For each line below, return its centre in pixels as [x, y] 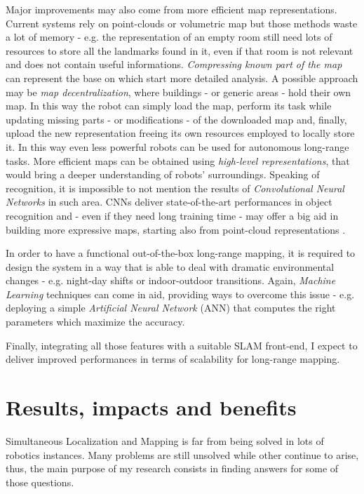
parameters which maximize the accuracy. [95, 322]
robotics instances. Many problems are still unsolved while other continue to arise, [182, 454]
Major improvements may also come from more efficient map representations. [171, 9]
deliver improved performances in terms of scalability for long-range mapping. [173, 359]
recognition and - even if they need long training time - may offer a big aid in [172, 215]
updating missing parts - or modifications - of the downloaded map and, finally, [176, 119]
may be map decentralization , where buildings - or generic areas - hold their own [178, 92]
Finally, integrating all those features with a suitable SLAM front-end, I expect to [182, 345]
